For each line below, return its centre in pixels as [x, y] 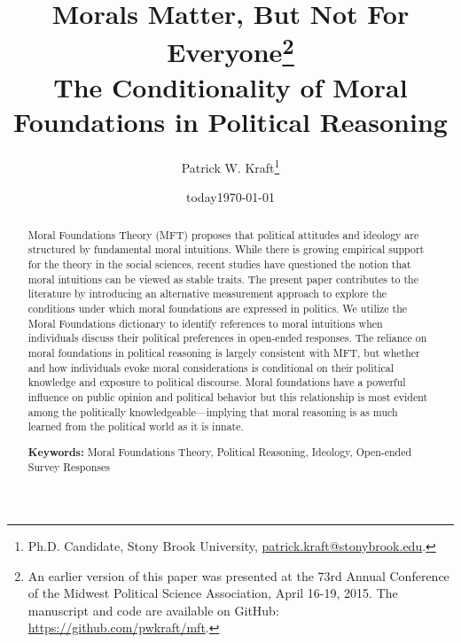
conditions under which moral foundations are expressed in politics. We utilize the [218, 308]
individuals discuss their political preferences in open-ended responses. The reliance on [227, 338]
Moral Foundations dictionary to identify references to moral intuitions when [205, 323]
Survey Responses [69, 467]
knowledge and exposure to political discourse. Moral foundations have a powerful [217, 382]
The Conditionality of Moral [230, 86]
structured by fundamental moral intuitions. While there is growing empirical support [226, 249]
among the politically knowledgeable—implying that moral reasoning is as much [213, 411]
